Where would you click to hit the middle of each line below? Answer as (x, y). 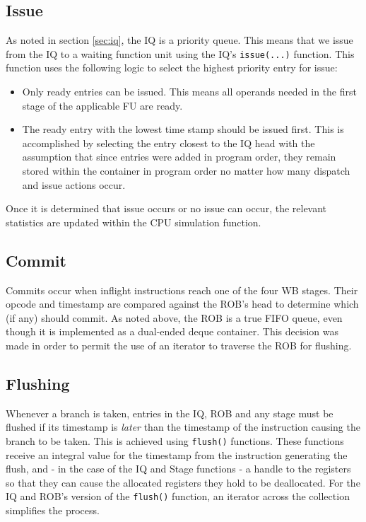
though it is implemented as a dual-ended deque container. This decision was (172, 331)
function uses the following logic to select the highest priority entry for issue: (172, 68)
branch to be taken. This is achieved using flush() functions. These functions (175, 440)
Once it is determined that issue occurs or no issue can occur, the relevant (166, 208)
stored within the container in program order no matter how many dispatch (186, 171)
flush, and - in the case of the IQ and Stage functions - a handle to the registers (178, 469)
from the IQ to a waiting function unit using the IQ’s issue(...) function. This (180, 53)
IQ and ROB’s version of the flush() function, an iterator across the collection (178, 496)
